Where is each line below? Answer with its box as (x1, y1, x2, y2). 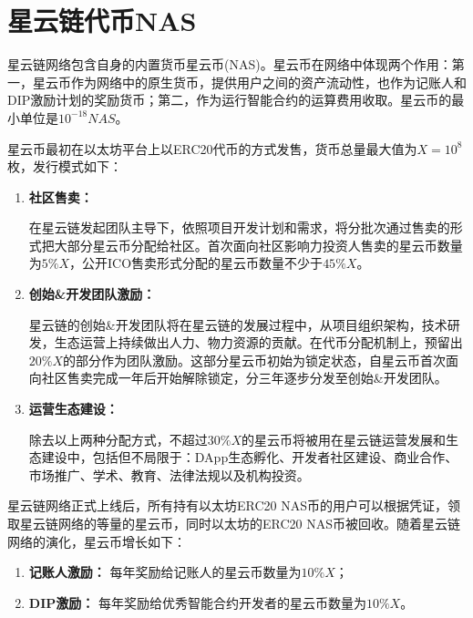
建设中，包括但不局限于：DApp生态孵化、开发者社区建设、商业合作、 (41, 448, 458, 467)
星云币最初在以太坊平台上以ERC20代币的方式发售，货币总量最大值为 (7, 139, 417, 158)
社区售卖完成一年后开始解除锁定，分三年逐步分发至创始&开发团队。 (41, 368, 447, 387)
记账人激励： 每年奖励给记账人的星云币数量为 (28, 562, 302, 582)
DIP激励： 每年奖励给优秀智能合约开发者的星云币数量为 (28, 592, 366, 612)
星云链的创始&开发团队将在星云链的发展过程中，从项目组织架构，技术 (28, 314, 447, 334)
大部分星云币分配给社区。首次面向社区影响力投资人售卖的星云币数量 (54, 235, 463, 254)
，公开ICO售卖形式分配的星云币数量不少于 (69, 253, 324, 273)
